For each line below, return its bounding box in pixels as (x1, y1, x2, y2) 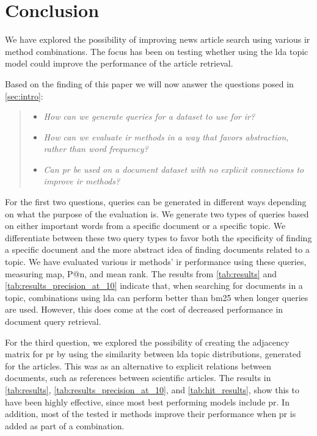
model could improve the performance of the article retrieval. (5, 57, 233, 70)
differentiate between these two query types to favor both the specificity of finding (5, 231, 312, 244)
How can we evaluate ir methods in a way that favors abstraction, (43, 130, 289, 143)
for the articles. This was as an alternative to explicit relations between (5, 359, 272, 372)
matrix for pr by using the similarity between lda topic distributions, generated (5, 347, 301, 360)
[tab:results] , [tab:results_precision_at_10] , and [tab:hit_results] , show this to (5, 383, 299, 396)
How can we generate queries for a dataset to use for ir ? (43, 110, 255, 123)
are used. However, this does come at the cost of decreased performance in (5, 303, 283, 316)
